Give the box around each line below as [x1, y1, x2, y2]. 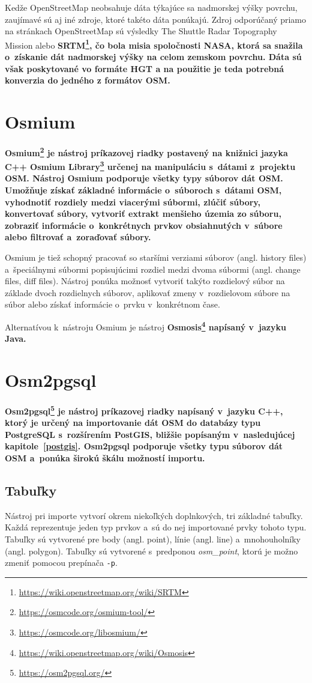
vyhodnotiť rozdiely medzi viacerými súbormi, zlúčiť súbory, [5, 195, 260, 208]
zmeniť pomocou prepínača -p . [5, 556, 118, 569]
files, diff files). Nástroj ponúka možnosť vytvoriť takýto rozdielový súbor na [5, 275, 285, 287]
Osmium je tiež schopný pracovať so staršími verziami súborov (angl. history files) [5, 251, 307, 263]
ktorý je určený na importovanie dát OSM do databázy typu [5, 416, 261, 429]
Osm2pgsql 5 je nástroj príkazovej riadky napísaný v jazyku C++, [5, 402, 283, 417]
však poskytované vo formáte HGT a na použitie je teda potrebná [5, 62, 284, 74]
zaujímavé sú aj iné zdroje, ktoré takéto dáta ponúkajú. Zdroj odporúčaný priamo [5, 13, 307, 25]
